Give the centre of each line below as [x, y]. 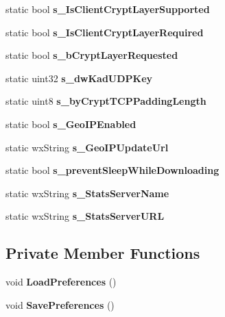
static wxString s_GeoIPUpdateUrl [87, 147]
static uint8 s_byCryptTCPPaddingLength [106, 101]
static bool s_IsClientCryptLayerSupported [108, 9]
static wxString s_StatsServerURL [85, 216]
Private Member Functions [103, 253]
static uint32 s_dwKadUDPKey [79, 78]
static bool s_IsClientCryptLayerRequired [105, 32]
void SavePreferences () [60, 304]
